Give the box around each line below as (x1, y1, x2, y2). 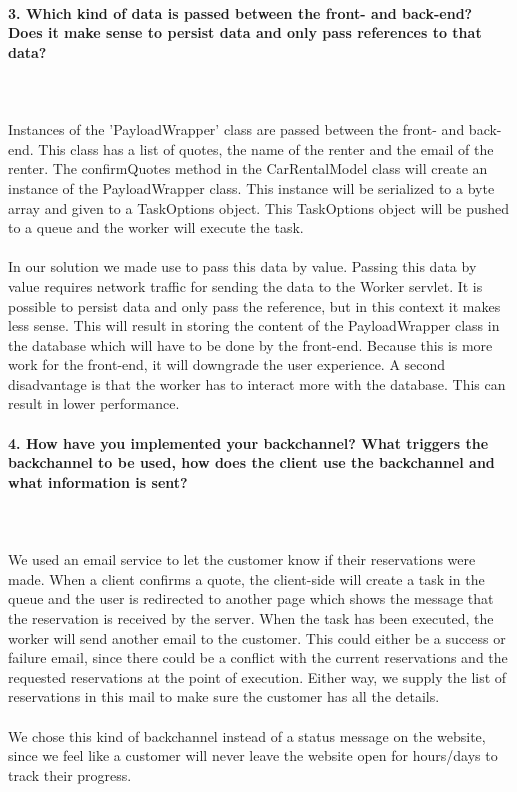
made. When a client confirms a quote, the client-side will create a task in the (8, 568, 485, 589)
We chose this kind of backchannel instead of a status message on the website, (8, 725, 486, 746)
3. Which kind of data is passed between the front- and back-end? (8, 2, 473, 23)
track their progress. (8, 764, 132, 785)
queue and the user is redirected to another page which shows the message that (8, 588, 494, 609)
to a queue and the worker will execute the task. (8, 217, 304, 238)
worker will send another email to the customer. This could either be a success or (8, 627, 506, 648)
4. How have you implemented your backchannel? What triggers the (8, 432, 489, 453)
